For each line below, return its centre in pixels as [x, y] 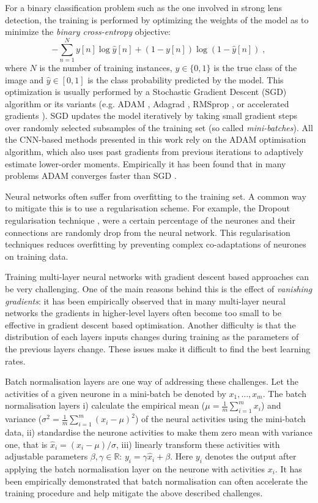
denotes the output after [251, 456]
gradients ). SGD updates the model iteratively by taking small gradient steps [151, 115]
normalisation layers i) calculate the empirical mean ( [105, 405]
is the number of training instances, [106, 67]
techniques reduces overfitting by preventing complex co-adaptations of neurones [156, 244]
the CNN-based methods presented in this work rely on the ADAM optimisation [156, 139]
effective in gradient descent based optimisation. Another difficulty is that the [150, 324]
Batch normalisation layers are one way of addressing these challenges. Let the [152, 381]
